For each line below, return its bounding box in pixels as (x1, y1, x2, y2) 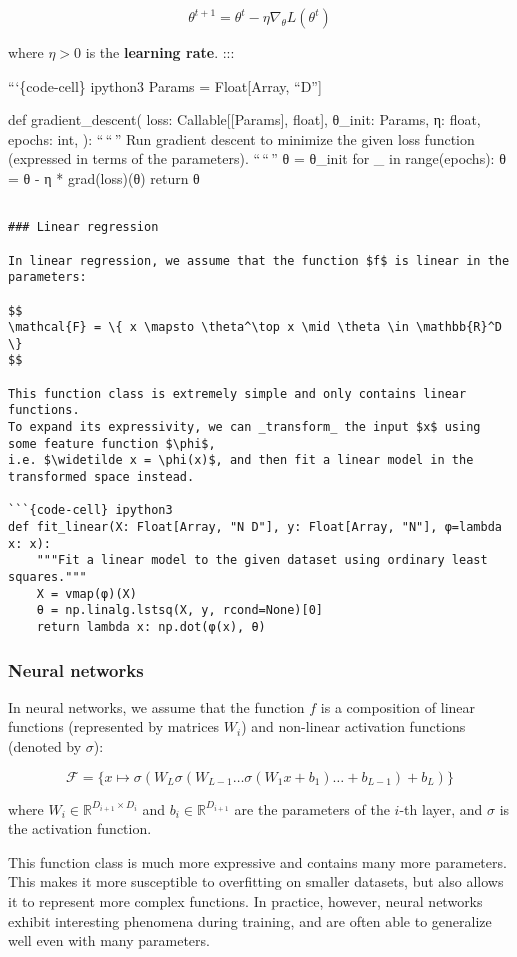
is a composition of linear (320, 696, 476, 717)
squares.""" (8, 570, 87, 584)
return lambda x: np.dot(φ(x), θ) (36, 619, 266, 634)
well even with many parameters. (8, 930, 210, 951)
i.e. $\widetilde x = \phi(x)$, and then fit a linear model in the (8, 453, 474, 468)
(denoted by (8, 736, 82, 757)
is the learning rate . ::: (85, 42, 235, 62)
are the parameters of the (234, 798, 390, 819)
